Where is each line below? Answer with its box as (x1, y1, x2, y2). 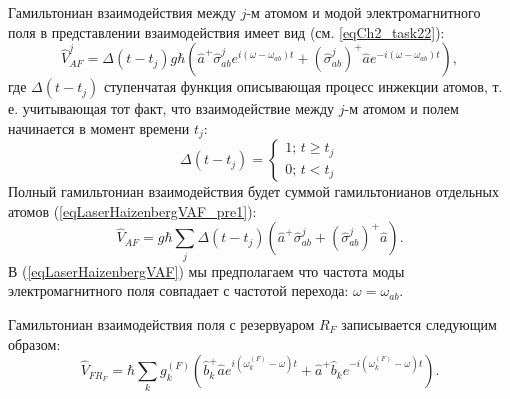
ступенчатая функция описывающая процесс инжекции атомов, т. (103, 76, 503, 97)
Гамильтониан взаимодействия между (8, 2, 236, 22)
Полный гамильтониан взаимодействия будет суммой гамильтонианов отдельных (8, 181, 500, 202)
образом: (8, 333, 61, 354)
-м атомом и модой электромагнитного (246, 2, 481, 22)
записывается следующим (341, 313, 497, 334)
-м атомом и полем (344, 98, 459, 119)
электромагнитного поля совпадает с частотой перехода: (8, 280, 349, 301)
